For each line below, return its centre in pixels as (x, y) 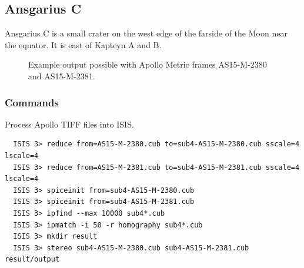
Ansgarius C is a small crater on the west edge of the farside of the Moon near (146, 33)
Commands (32, 102)
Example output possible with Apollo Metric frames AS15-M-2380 (148, 64)
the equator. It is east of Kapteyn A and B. (83, 44)
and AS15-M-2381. (62, 76)
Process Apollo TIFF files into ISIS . (69, 124)
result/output (32, 259)
